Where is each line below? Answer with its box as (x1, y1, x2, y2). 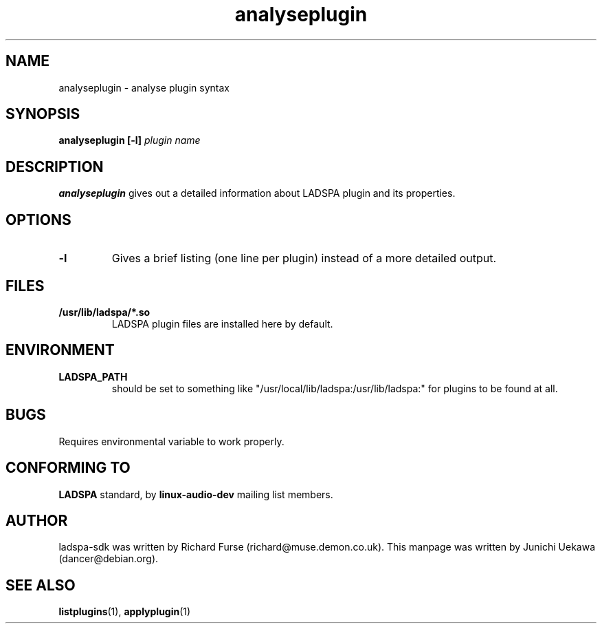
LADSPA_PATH (58, 370, 128, 383)
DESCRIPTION (5, 158, 104, 175)
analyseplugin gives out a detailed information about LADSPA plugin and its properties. (58, 187, 456, 200)
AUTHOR (5, 511, 68, 529)
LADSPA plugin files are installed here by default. (111, 317, 333, 330)
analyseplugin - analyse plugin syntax (58, 81, 230, 94)
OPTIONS (5, 211, 71, 228)
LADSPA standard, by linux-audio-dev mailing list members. (58, 488, 333, 500)
